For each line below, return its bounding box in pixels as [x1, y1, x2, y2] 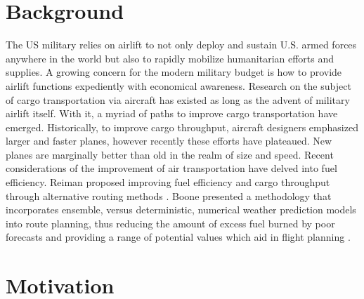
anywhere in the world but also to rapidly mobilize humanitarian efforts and [6, 51, 334, 65]
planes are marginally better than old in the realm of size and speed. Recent [6, 147, 334, 161]
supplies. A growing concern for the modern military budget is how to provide [6, 65, 342, 79]
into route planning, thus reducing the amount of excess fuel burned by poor [6, 215, 335, 230]
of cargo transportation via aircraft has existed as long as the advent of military [6, 92, 350, 107]
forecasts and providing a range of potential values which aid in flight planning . [6, 230, 351, 244]
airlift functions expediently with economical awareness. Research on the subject [6, 78, 351, 93]
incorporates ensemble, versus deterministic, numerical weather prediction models [6, 202, 356, 217]
